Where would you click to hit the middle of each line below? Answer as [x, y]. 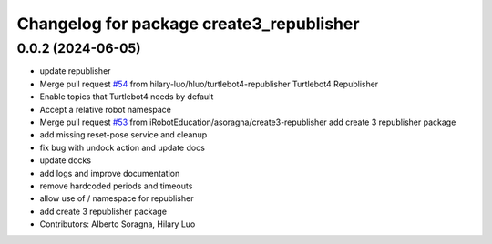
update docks [65, 160]
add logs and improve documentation [110, 173]
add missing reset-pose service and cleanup [123, 135]
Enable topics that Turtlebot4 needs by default [127, 97]
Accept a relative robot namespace [106, 109]
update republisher [75, 71]
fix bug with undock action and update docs [122, 147]
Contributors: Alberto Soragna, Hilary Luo [118, 224]
